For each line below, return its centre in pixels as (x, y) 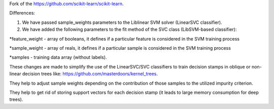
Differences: (22, 13)
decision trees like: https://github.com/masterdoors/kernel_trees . (90, 74)
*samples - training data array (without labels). (58, 57)
